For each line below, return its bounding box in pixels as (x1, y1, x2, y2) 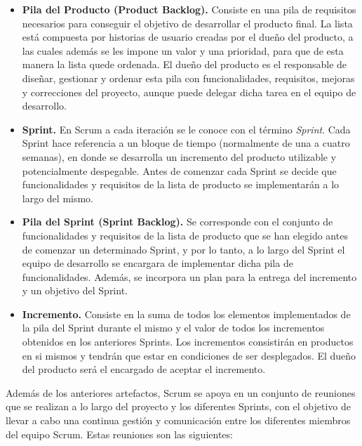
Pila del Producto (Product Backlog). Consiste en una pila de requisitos (22, 2, 356, 16)
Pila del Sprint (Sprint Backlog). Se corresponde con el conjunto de (22, 214, 333, 229)
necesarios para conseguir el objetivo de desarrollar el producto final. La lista (22, 15, 353, 30)
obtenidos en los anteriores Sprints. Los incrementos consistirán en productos (22, 334, 354, 349)
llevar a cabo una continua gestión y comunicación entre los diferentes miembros (6, 413, 351, 428)
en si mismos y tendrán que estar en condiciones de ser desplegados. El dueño (22, 348, 356, 362)
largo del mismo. (22, 190, 94, 205)
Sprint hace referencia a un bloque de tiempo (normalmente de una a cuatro (22, 136, 350, 150)
